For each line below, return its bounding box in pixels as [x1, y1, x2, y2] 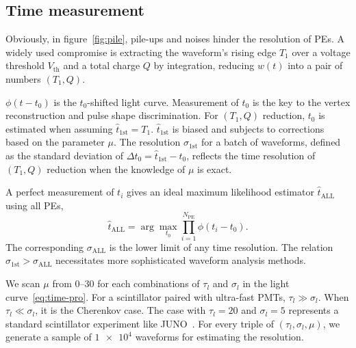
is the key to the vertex [252, 94, 351, 109]
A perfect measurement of [5, 185, 114, 199]
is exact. [196, 161, 232, 176]
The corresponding [5, 239, 84, 254]
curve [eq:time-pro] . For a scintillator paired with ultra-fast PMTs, [5, 289, 285, 304]
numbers [5, 71, 41, 85]
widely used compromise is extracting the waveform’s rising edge [5, 44, 277, 59]
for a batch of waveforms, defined [201, 135, 341, 149]
